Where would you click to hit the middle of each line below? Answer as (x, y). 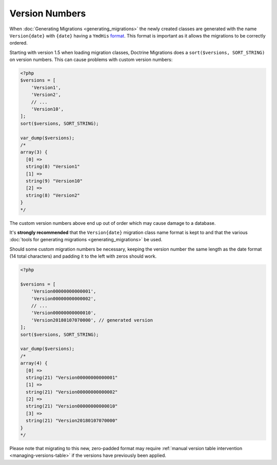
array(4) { (34, 363)
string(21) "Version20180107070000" (72, 421)
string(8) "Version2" (53, 195)
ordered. (18, 43)
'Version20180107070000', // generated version (92, 320)
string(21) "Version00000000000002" (72, 392)
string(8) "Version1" (53, 167)
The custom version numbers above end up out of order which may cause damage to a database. (113, 223)
